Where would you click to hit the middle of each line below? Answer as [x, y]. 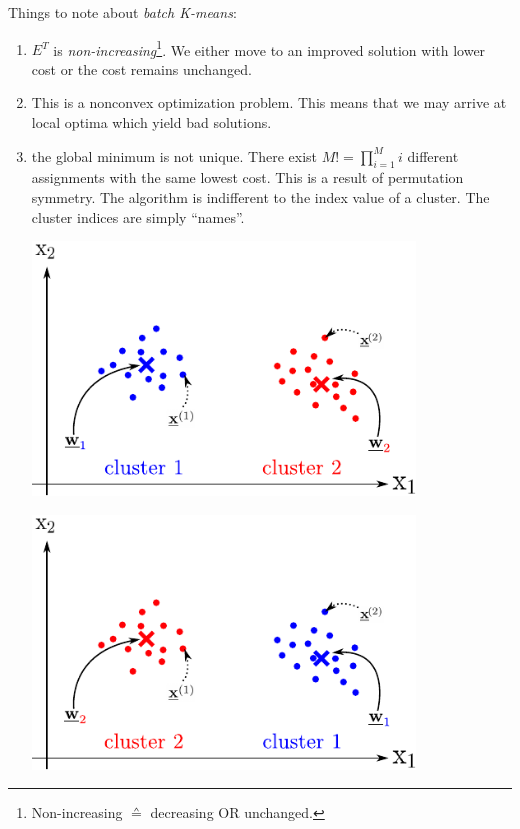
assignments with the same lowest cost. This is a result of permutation [247, 177]
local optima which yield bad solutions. [151, 122]
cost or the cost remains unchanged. [141, 68]
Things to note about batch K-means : [122, 12]
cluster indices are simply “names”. [138, 216]
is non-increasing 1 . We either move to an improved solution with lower [269, 48]
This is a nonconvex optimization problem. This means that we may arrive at [269, 102]
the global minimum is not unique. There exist [174, 155]
